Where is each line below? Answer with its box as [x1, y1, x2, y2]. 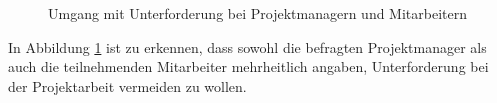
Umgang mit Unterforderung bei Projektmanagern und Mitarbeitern [48, 3, 467, 23]
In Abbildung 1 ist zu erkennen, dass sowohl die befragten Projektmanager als [8, 36, 487, 57]
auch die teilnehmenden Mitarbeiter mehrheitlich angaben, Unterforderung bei [8, 56, 489, 77]
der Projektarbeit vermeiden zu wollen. [8, 75, 247, 96]
